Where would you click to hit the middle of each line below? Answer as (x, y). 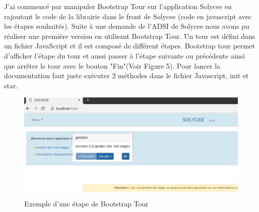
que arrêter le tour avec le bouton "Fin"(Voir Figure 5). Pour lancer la (112, 65)
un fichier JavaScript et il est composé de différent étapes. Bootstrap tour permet (129, 46)
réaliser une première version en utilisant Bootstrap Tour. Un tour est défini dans (130, 36)
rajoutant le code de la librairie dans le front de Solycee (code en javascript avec (128, 16)
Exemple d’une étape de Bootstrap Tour (86, 203)
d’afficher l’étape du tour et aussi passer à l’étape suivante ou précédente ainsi (125, 55)
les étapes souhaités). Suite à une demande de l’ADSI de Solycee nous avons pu (127, 26)
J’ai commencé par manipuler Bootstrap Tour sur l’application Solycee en (118, 6)
